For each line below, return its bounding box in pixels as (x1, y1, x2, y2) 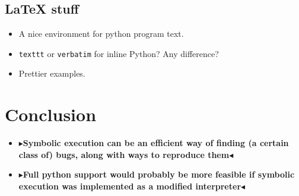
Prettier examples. (18, 67, 85, 80)
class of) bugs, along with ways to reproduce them (18, 148, 230, 160)
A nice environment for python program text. (18, 27, 184, 40)
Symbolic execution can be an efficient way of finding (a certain (23, 137, 289, 149)
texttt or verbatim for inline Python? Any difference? (18, 47, 219, 59)
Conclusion (5, 102, 97, 127)
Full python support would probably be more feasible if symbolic (23, 168, 295, 181)
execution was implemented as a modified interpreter (18, 179, 241, 192)
